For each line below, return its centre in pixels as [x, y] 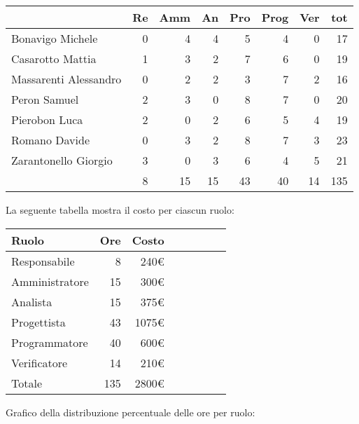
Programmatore [50, 342]
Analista [32, 301]
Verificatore [40, 362]
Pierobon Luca [47, 119]
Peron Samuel [45, 99]
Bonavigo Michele [55, 38]
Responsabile [43, 261]
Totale [27, 383]
